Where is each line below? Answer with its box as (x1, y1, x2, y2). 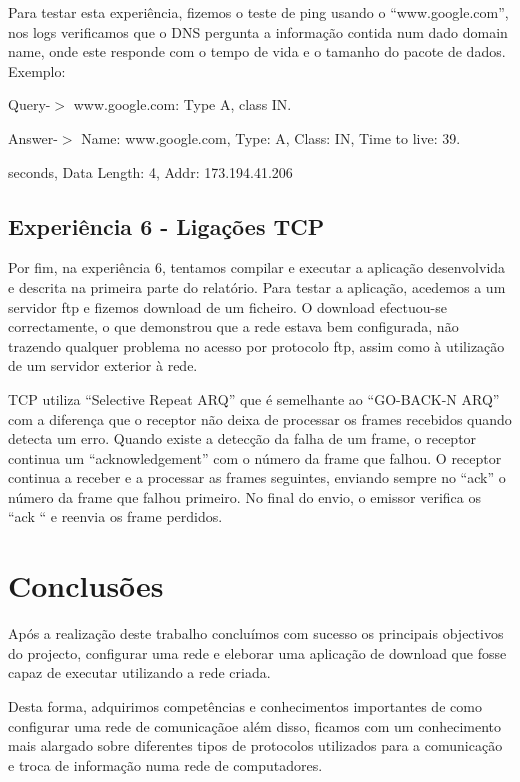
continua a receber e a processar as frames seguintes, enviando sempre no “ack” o (8, 467, 506, 488)
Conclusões (8, 565, 164, 606)
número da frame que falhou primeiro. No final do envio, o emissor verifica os (8, 486, 481, 507)
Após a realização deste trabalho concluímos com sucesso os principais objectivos (8, 623, 504, 644)
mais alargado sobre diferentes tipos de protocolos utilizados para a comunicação (8, 735, 503, 756)
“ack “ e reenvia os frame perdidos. (8, 506, 223, 527)
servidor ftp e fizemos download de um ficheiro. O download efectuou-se (8, 296, 447, 317)
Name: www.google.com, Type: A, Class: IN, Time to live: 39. (81, 127, 461, 148)
